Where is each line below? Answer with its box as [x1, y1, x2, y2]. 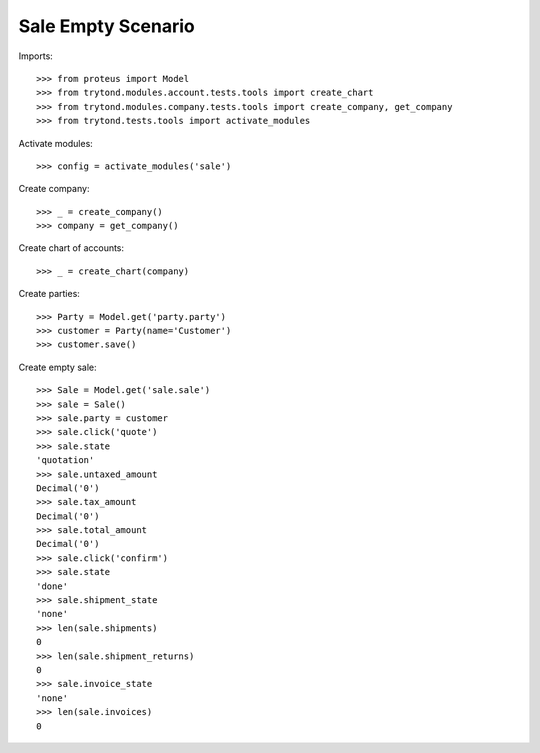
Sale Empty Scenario [18, 15, 195, 37]
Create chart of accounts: [18, 242, 125, 254]
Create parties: [18, 288, 80, 300]
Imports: [18, 50, 54, 62]
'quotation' [36, 455, 95, 466]
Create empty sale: [18, 361, 97, 373]
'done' [36, 580, 69, 592]
